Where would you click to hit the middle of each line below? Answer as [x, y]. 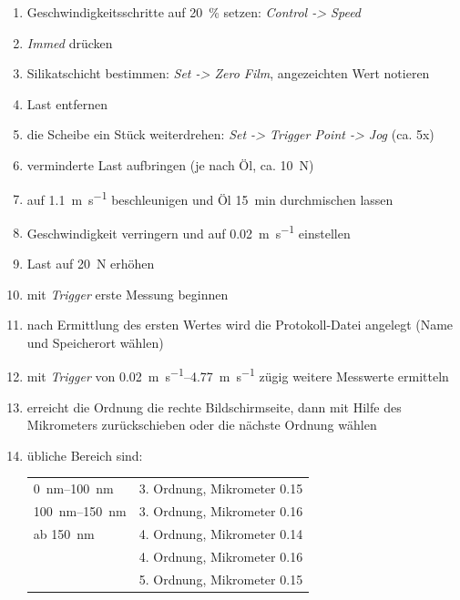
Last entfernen [67, 103]
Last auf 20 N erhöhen [91, 264]
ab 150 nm [64, 533]
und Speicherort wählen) [95, 342]
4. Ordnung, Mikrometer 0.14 [221, 533]
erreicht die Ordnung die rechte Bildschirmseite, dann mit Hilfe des [214, 407]
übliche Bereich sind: [85, 455]
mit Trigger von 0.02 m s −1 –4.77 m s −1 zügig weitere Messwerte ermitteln [238, 375]
